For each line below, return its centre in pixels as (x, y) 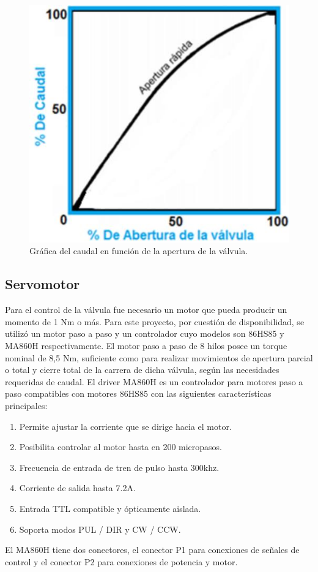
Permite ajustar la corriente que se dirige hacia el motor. (125, 426)
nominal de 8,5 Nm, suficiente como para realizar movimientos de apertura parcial (159, 357)
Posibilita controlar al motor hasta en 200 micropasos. (121, 447)
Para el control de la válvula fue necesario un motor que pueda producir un (146, 310)
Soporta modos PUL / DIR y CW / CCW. (100, 529)
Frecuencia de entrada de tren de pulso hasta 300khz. (119, 467)
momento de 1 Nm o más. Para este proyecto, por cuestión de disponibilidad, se (155, 321)
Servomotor (43, 284)
